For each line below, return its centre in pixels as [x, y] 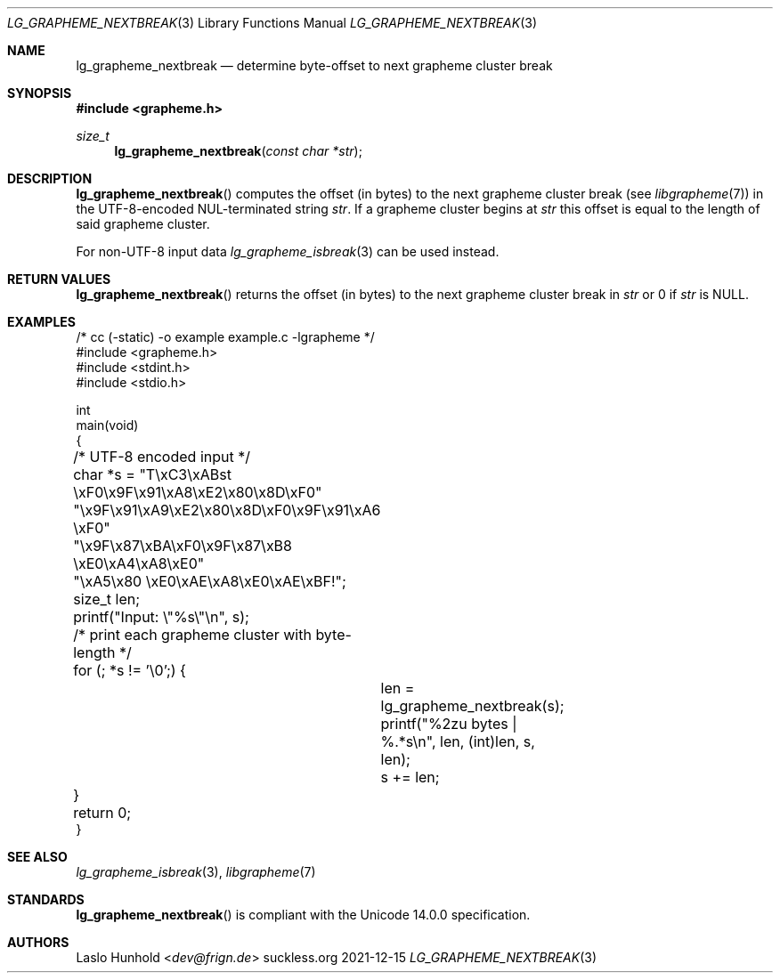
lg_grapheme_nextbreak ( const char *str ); [238, 151]
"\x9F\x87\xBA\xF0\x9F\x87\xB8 [183, 546]
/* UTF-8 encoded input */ [162, 457]
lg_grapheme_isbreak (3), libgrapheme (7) [196, 872]
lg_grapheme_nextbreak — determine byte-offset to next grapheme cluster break [314, 65]
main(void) [107, 425]
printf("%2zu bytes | [449, 724]
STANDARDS [46, 899]
